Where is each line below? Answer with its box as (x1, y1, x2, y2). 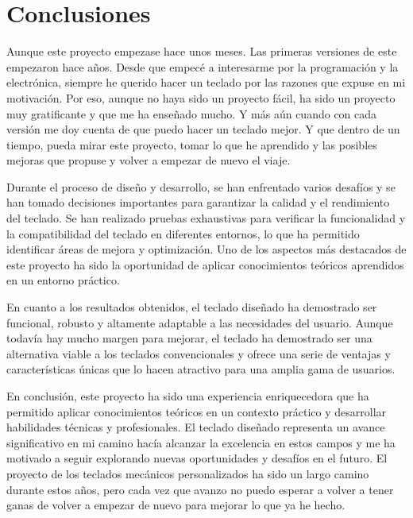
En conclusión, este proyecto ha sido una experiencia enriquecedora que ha (6, 388, 369, 404)
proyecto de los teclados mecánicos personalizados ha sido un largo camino (6, 465, 369, 481)
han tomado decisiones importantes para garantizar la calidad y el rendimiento (6, 194, 390, 211)
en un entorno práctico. (6, 272, 120, 288)
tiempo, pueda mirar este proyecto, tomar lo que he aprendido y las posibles (6, 136, 377, 153)
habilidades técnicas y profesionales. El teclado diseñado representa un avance (6, 419, 385, 435)
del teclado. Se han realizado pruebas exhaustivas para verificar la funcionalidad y (6, 210, 406, 226)
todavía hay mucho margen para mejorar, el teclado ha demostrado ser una (6, 330, 372, 346)
